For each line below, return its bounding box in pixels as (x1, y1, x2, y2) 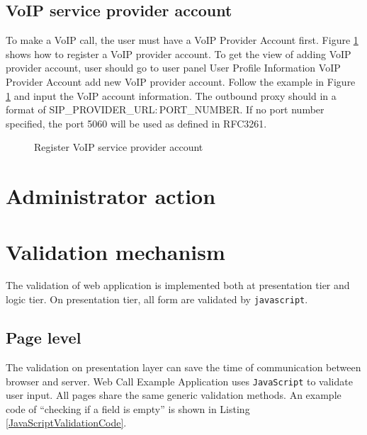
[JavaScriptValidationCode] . (6, 415, 127, 430)
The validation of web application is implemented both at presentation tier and (6, 278, 350, 293)
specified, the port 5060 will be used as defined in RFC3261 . (6, 115, 267, 130)
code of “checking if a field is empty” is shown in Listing (6, 401, 250, 416)
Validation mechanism (6, 237, 225, 266)
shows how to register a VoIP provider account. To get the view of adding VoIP (6, 46, 351, 61)
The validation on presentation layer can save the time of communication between (6, 359, 361, 374)
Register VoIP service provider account (34, 140, 203, 154)
